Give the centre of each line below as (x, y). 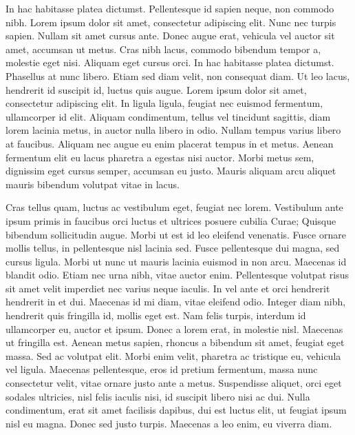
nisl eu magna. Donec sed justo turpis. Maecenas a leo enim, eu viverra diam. (169, 423)
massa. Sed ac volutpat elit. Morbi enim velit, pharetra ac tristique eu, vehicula (173, 355)
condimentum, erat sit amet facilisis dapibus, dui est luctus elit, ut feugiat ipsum (176, 410)
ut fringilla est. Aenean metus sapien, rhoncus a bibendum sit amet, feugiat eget (175, 342)
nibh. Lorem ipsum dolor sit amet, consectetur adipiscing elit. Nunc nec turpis (171, 22)
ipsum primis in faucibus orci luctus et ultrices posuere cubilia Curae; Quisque (171, 220)
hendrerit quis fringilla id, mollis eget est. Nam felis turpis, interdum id (156, 315)
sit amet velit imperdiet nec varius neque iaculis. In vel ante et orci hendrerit (168, 288)
